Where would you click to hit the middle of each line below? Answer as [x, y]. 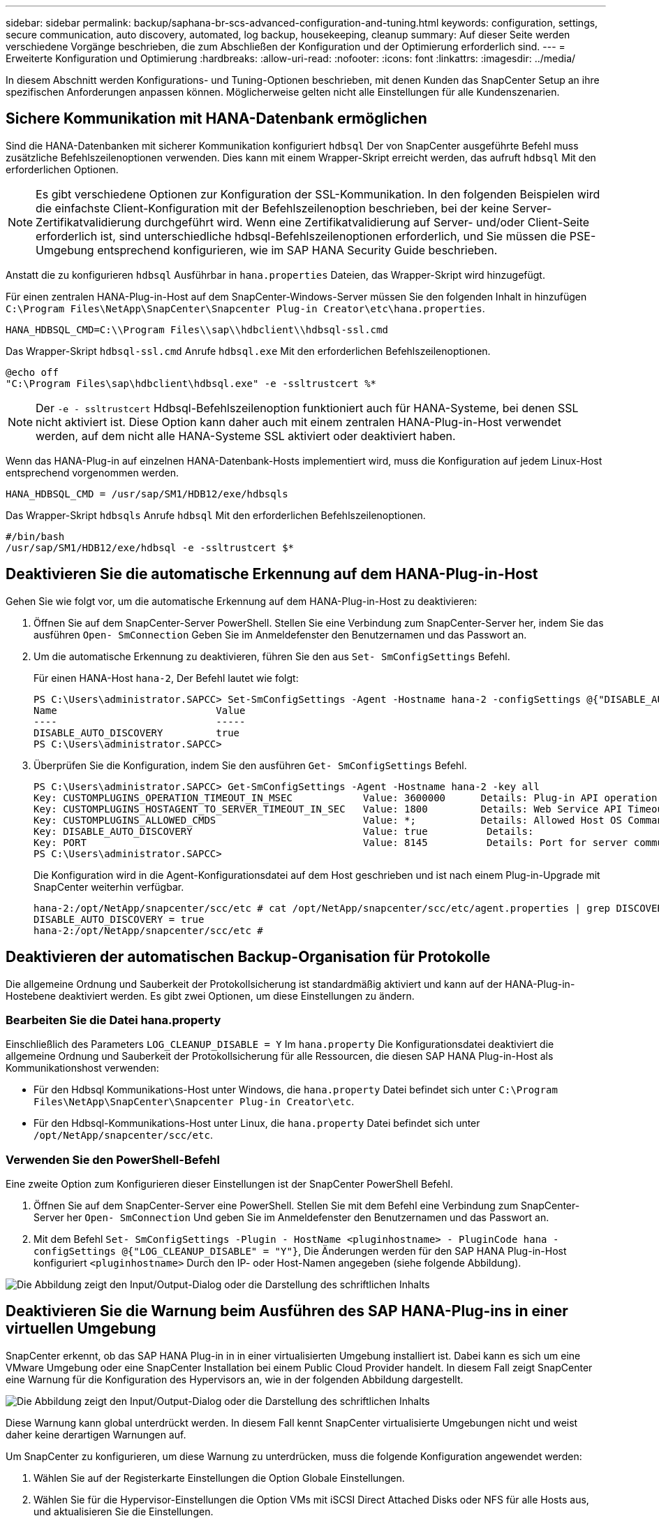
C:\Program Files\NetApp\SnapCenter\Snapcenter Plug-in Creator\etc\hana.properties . [245, 308]
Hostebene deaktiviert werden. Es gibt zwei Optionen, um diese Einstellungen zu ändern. [210, 996]
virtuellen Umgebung [81, 1329]
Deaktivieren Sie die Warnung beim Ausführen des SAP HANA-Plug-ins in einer [287, 1311]
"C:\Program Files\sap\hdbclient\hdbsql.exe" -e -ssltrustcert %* [191, 383]
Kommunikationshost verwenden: [82, 1068]
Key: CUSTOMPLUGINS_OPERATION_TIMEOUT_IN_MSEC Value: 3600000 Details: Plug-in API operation [346, 797]
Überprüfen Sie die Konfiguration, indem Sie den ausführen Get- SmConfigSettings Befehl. [250, 765]
